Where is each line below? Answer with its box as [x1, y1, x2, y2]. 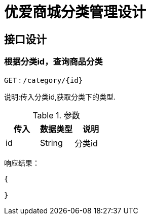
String [40, 137, 63, 148]
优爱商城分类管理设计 [4, 4, 146, 21]
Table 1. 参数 [32, 110, 80, 120]
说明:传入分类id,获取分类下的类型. [4, 92, 116, 101]
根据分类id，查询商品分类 [4, 56, 103, 67]
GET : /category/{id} [4, 75, 83, 84]
